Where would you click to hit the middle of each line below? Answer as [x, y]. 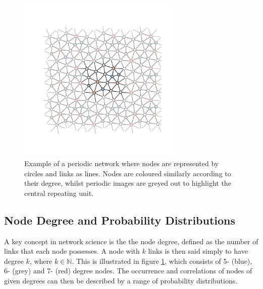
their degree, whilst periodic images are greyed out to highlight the [128, 183]
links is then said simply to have [198, 251]
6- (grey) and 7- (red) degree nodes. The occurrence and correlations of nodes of [128, 271]
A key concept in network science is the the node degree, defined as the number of [131, 241]
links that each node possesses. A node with [72, 251]
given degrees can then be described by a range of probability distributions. [121, 280]
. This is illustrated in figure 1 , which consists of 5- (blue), [162, 261]
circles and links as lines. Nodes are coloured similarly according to [128, 173]
